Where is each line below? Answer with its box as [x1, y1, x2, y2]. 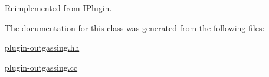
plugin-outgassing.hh [5, 41, 80, 53]
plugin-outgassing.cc [5, 61, 78, 73]
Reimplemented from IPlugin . [5, 2, 112, 14]
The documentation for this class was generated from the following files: [5, 21, 265, 34]
